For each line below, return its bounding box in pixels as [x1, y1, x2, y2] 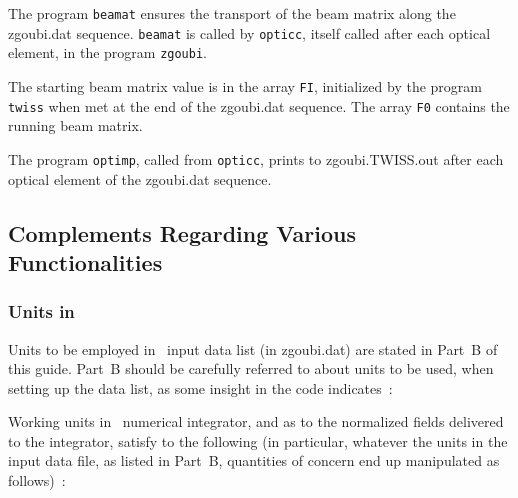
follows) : [8, 470, 66, 491]
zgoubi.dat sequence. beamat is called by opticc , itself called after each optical [8, 22, 491, 43]
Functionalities [8, 246, 163, 277]
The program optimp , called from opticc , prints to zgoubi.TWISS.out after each [8, 148, 504, 169]
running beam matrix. [8, 115, 143, 136]
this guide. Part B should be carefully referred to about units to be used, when [8, 358, 494, 379]
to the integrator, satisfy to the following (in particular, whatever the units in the [8, 430, 508, 451]
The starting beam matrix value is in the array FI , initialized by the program [8, 75, 483, 96]
